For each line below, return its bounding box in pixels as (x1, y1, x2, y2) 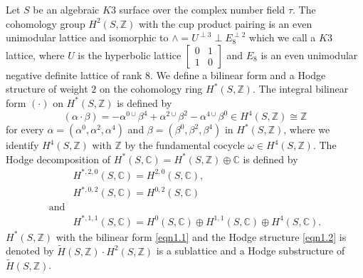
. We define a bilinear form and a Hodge (150, 67, 326, 82)
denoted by (6, 243, 54, 258)
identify (6, 138, 39, 153)
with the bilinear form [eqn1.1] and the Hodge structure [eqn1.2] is (56, 229, 347, 244)
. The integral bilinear (252, 81, 349, 96)
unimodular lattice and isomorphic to (6, 30, 169, 45)
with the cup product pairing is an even (138, 16, 312, 31)
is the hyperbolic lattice (78, 47, 181, 62)
